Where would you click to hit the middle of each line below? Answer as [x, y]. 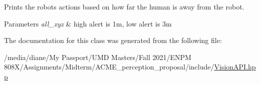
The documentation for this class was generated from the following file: [113, 40]
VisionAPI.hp [235, 67]
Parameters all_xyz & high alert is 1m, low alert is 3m [88, 23]
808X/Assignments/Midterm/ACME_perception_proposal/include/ [109, 67]
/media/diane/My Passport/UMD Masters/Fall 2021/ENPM [98, 57]
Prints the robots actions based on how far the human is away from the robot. [124, 6]
